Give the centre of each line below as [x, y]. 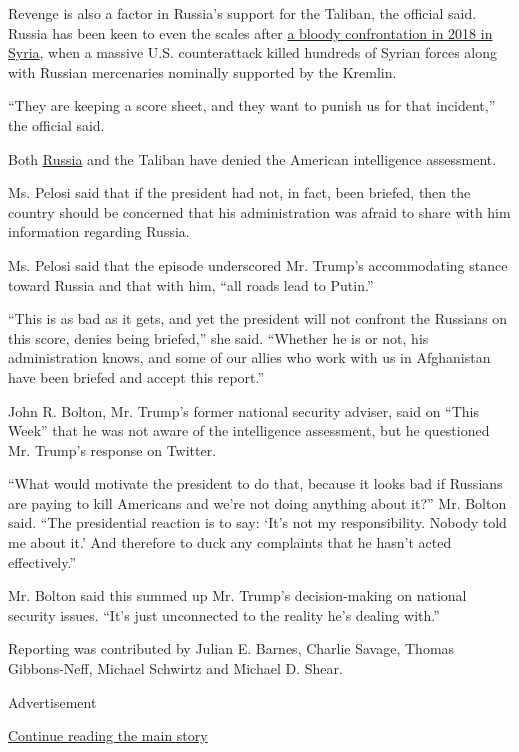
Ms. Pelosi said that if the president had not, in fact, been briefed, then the [239, 192]
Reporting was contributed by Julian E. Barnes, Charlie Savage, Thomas [231, 648]
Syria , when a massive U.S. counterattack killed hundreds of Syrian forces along [252, 52]
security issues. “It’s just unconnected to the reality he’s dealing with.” [224, 614]
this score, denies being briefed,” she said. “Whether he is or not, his [218, 337]
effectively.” [42, 561]
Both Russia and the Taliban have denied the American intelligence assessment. [252, 158]
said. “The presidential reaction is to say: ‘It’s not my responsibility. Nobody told [257, 522]
